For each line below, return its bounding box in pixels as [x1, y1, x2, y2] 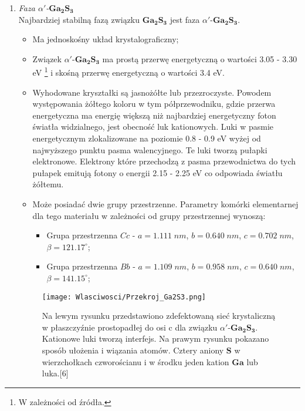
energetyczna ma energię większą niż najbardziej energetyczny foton [32, 109, 276, 121]
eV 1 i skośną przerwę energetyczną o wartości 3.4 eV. [32, 65, 225, 79]
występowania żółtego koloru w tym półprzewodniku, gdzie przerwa [32, 97, 276, 110]
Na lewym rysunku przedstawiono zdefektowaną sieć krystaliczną [42, 309, 276, 322]
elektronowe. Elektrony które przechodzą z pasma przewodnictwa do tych [32, 155, 296, 167]
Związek [32, 52, 62, 65]
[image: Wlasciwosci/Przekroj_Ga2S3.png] [42, 292, 206, 301]
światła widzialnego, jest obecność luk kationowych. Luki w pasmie [32, 120, 274, 133]
